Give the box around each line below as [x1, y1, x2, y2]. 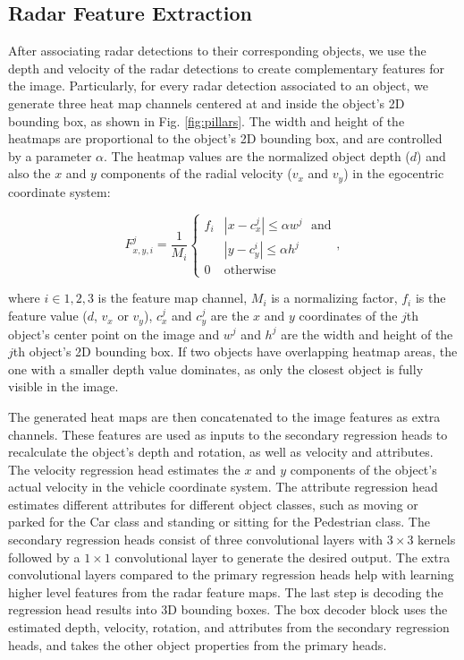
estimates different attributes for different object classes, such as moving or [8, 494, 418, 513]
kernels [418, 530, 456, 549]
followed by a [8, 547, 80, 566]
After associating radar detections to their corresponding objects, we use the [8, 41, 426, 60]
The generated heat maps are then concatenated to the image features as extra [8, 407, 441, 425]
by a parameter [8, 146, 92, 165]
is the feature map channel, [97, 288, 248, 307]
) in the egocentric [343, 164, 444, 183]
